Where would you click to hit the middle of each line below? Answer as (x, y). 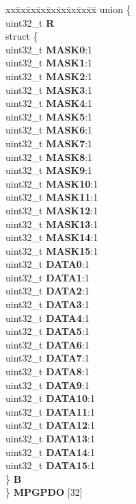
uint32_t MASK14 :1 (52, 237)
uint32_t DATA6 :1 (47, 344)
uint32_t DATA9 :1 (47, 385)
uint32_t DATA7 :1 (47, 358)
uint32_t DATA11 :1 (50, 411)
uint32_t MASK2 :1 (49, 76)
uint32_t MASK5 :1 (49, 116)
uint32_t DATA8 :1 (47, 371)
